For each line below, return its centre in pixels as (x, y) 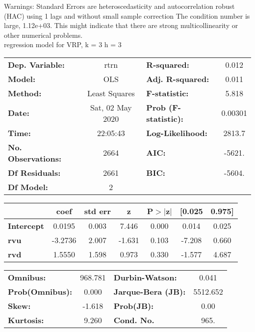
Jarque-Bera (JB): (150, 291)
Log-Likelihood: (177, 133)
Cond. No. (134, 320)
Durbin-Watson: (145, 277)
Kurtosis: (26, 320)
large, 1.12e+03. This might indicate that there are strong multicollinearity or (121, 25)
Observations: (35, 158)
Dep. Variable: (36, 64)
